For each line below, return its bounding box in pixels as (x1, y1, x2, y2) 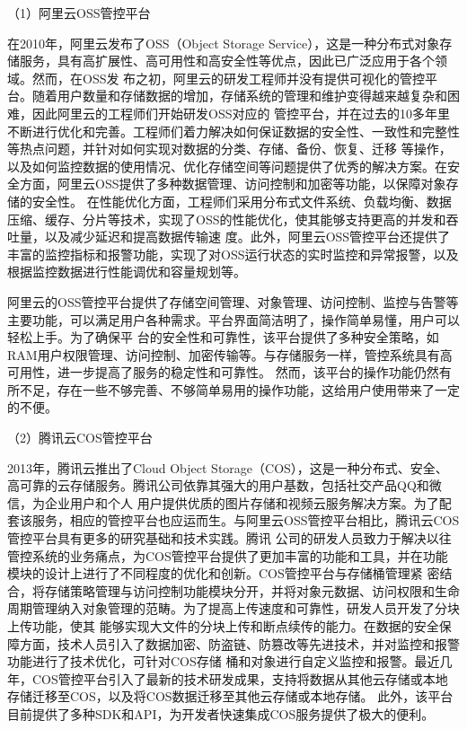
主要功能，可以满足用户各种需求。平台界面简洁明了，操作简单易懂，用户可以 (7, 310, 460, 329)
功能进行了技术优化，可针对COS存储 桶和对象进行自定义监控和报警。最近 (7, 652, 440, 671)
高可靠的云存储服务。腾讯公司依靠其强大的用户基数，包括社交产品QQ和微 (7, 476, 442, 495)
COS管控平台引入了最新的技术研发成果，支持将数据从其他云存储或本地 (31, 669, 448, 688)
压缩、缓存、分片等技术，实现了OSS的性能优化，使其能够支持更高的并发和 (7, 209, 446, 228)
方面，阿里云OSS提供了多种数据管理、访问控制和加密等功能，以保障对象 (19, 174, 446, 193)
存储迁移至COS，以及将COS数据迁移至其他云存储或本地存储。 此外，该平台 (7, 687, 454, 706)
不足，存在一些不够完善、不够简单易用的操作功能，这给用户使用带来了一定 (19, 380, 460, 399)
